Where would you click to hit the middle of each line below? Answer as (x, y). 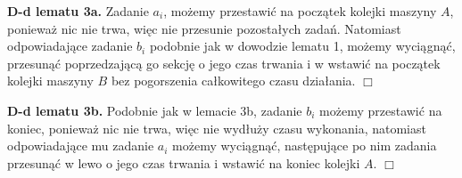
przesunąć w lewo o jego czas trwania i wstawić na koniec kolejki (184, 162)
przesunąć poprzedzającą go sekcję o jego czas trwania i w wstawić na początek (224, 63)
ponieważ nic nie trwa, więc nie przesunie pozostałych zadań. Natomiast (204, 28)
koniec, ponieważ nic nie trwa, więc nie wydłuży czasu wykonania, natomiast (217, 128)
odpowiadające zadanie (70, 46)
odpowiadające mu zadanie (81, 146)
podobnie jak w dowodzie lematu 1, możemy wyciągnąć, (302, 46)
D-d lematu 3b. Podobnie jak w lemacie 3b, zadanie (155, 110)
